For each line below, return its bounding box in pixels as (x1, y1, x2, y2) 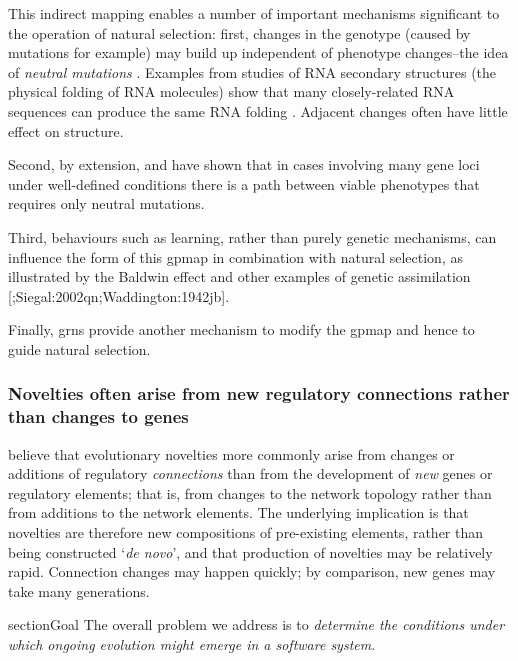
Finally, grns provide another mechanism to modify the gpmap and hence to (8, 319, 475, 340)
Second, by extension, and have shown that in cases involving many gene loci (8, 154, 480, 175)
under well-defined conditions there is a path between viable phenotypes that (8, 173, 480, 194)
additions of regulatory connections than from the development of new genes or (8, 463, 493, 484)
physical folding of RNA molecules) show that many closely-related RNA (8, 81, 455, 102)
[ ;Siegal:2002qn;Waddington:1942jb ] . (8, 285, 230, 306)
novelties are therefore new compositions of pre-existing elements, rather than (8, 522, 484, 543)
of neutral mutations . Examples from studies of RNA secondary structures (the (8, 61, 497, 82)
